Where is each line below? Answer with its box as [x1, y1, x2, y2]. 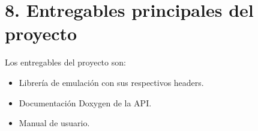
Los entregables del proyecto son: [5, 56, 126, 69]
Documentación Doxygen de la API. [19, 96, 152, 109]
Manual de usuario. [19, 117, 90, 129]
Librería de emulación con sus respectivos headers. [19, 76, 204, 88]
